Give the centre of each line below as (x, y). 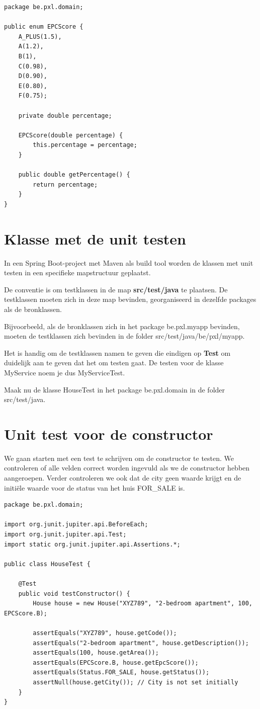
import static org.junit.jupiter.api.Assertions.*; (92, 544)
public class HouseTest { (47, 564)
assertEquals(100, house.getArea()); (96, 653)
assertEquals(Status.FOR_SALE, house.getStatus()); (121, 673)
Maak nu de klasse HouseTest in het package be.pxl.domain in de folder (115, 389)
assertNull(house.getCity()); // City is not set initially (136, 682)
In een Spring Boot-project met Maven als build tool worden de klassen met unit (129, 262)
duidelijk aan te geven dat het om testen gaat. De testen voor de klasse (114, 363)
